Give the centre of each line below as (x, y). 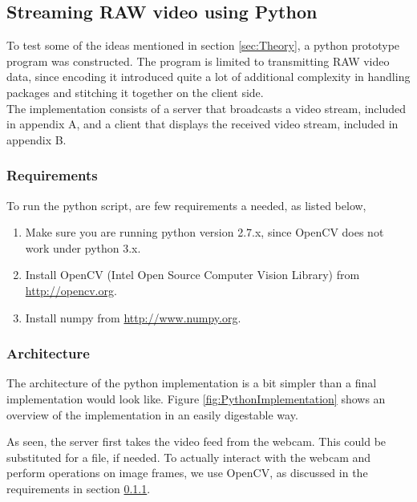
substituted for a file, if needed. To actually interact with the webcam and (189, 457)
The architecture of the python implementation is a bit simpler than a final (192, 383)
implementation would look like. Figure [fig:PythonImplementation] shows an (196, 398)
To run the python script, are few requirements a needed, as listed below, (186, 205)
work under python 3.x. (83, 247)
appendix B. (36, 139)
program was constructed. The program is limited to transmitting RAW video (198, 61)
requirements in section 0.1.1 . (79, 488)
